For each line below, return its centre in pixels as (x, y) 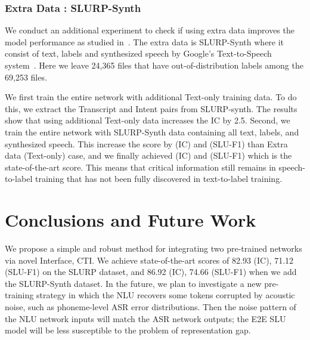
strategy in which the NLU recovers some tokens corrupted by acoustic (165, 295)
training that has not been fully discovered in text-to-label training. (159, 179)
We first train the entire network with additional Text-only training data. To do (151, 97)
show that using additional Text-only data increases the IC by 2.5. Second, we (148, 120)
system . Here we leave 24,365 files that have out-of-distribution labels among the (154, 65)
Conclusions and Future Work (131, 220)
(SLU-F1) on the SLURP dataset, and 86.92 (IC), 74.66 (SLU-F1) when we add (151, 272)
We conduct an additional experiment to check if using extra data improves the (150, 30)
